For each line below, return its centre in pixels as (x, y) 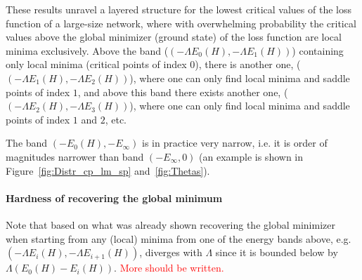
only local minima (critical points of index (96, 64)
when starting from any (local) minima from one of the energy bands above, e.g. (179, 238)
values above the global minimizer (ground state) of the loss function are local (174, 37)
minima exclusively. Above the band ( (87, 50)
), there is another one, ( (248, 64)
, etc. (116, 119)
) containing (318, 50)
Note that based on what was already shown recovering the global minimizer (170, 224)
